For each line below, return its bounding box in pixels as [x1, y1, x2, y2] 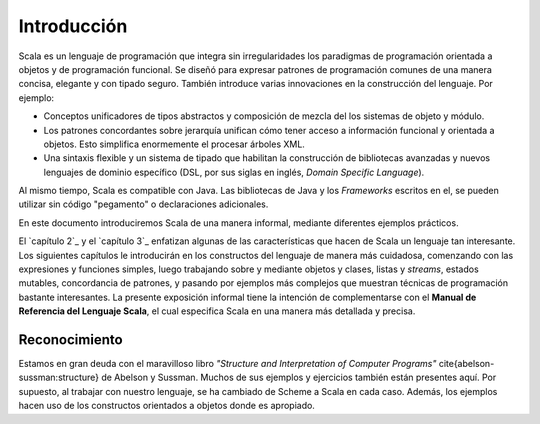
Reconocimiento [18, 331, 124, 348]
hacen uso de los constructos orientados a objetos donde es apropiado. [18, 400, 315, 412]
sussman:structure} [18, 371, 100, 384]
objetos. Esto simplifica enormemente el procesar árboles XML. [43, 138, 305, 150]
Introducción [18, 15, 128, 37]
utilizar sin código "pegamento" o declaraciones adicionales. [18, 198, 269, 210]
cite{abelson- [438, 358, 495, 370]
